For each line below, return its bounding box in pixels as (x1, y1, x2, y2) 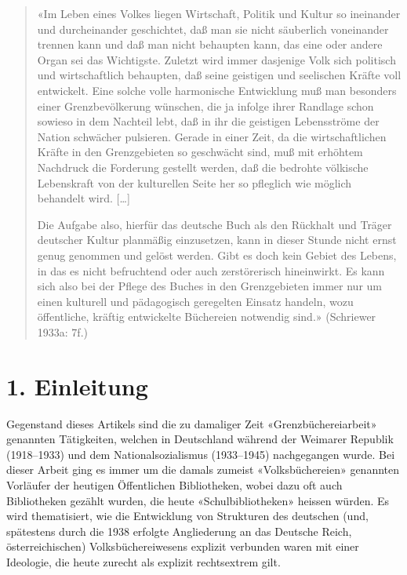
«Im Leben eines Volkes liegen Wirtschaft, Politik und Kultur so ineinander (37, 5, 401, 21)
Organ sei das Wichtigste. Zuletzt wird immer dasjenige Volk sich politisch (37, 51, 396, 67)
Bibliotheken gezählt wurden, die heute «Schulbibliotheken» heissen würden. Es (6, 492, 390, 508)
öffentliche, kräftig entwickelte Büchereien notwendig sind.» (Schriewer (37, 308, 376, 325)
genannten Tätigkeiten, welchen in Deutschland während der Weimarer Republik (6, 431, 394, 447)
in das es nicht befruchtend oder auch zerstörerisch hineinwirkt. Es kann (37, 262, 385, 278)
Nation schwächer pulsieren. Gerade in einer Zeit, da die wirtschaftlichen (37, 128, 387, 144)
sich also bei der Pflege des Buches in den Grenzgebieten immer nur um (37, 278, 382, 294)
